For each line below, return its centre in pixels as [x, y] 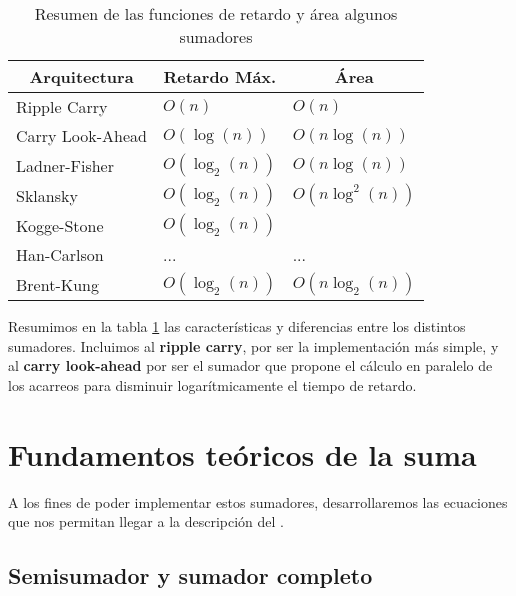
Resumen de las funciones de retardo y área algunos [216, 13]
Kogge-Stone [60, 225]
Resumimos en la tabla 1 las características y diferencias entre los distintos [237, 326]
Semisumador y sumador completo [190, 575]
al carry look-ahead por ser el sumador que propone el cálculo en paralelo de [250, 365]
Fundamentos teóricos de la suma [242, 453]
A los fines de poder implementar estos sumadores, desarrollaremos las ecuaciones [258, 501]
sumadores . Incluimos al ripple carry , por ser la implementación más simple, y [253, 345]
